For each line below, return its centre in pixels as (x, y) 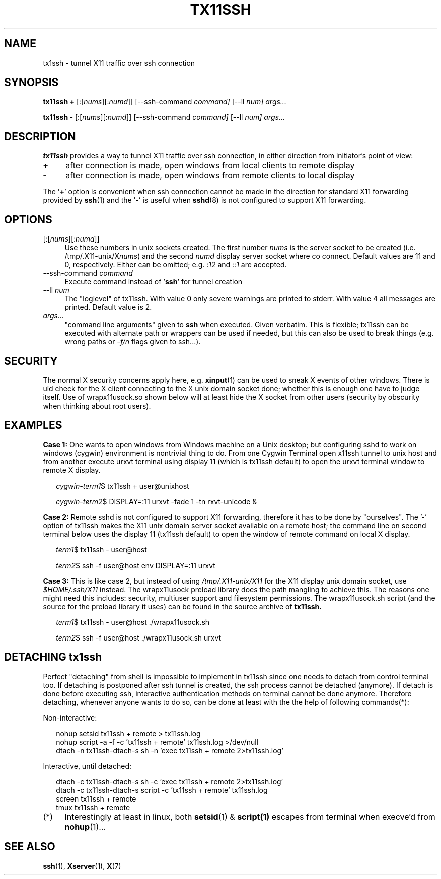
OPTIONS (28, 219)
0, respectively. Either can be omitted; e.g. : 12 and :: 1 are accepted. (176, 265)
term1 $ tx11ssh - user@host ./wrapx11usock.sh (133, 622)
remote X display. (72, 470)
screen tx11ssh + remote (96, 798)
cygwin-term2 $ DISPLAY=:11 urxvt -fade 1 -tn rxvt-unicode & (157, 501)
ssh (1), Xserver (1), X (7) (82, 866)
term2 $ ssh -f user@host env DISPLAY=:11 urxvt (136, 565)
